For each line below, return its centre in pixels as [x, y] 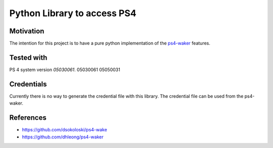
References [28, 118]
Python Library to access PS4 [73, 13]
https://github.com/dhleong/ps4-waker [63, 137]
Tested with [28, 57]
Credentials [28, 84]
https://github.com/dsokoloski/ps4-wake [64, 130]
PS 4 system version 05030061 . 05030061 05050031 [65, 69]
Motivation [27, 31]
